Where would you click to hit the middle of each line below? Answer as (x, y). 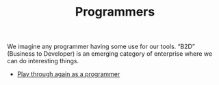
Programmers (115, 12)
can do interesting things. (43, 61)
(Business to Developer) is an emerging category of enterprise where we (110, 54)
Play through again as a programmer (68, 74)
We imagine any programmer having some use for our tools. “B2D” (101, 47)
